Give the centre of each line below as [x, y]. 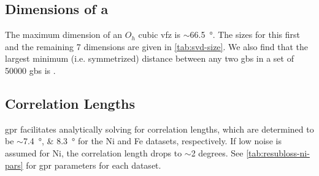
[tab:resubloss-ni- [278, 152]
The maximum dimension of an [64, 35]
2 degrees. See [217, 152]
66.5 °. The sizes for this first [245, 35]
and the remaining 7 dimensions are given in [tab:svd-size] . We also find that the [156, 46]
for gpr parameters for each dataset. [94, 165]
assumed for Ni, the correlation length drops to [94, 152]
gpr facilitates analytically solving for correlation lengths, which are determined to [159, 129]
